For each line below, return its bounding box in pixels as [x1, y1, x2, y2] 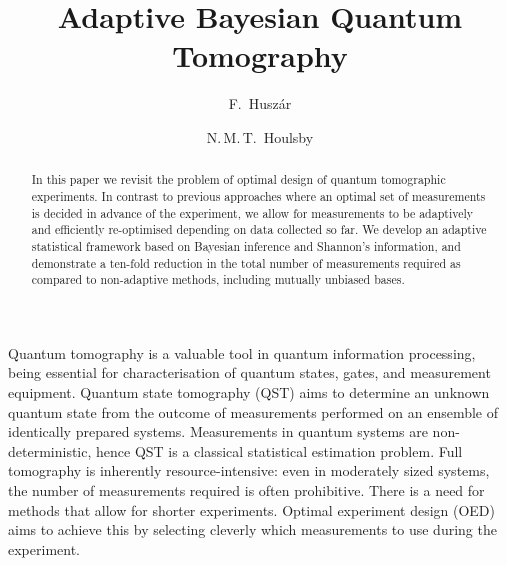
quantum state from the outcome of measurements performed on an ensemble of [8, 401, 499, 422]
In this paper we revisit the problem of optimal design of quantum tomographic [31, 171, 446, 188]
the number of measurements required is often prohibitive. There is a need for [8, 480, 485, 501]
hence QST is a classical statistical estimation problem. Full [96, 440, 463, 461]
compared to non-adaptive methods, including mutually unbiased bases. [31, 271, 405, 288]
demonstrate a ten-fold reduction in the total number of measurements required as [31, 254, 461, 271]
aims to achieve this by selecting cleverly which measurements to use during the [8, 519, 497, 540]
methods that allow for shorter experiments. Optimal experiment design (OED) [8, 499, 496, 520]
